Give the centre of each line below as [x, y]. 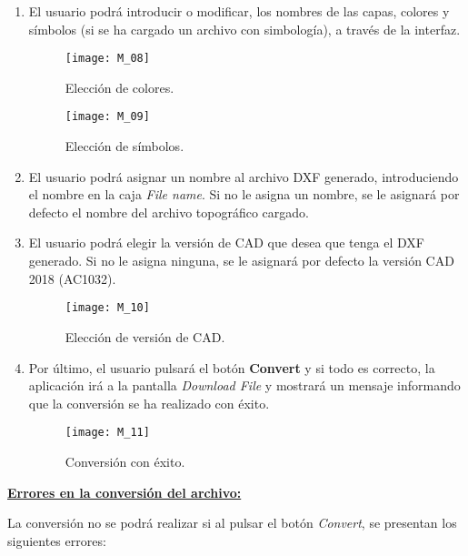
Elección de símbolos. [124, 146]
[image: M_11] [107, 433]
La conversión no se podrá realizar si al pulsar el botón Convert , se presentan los [232, 523]
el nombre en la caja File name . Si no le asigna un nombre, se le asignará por [244, 194]
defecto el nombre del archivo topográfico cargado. [169, 212]
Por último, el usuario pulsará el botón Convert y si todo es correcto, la [232, 367]
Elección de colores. [119, 87]
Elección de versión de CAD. [145, 336]
